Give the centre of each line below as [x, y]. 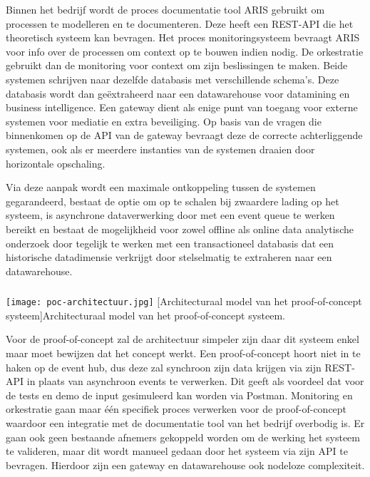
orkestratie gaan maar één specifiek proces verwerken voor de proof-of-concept [176, 409]
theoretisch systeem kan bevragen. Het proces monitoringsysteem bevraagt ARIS [183, 37]
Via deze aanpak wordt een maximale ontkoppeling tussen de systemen [161, 187]
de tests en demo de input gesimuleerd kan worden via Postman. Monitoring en [179, 395]
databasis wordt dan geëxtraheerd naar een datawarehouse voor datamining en [178, 93]
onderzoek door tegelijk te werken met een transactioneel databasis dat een [170, 243]
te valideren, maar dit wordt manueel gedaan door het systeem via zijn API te [177, 451]
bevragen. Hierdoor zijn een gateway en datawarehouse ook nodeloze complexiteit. [185, 465]
